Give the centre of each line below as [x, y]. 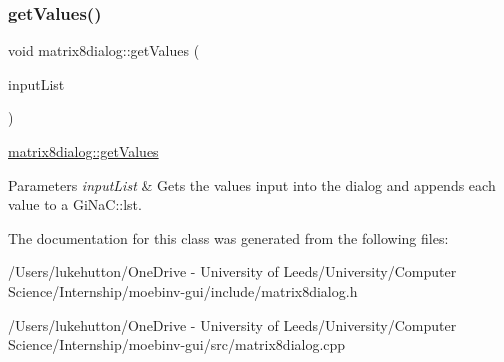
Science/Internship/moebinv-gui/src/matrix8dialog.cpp [177, 344]
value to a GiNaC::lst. [75, 204]
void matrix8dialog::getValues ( [104, 50]
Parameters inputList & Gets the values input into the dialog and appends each [252, 184]
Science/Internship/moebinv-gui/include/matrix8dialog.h [183, 290]
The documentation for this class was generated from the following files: [228, 237]
